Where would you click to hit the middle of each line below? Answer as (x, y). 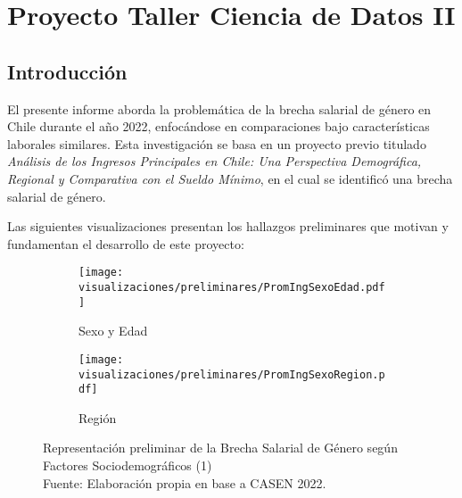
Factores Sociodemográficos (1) (128, 465)
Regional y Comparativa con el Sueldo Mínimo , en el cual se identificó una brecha (230, 178)
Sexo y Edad (113, 331)
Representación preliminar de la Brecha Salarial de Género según (220, 448)
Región (98, 417)
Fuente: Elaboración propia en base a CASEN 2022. (185, 482)
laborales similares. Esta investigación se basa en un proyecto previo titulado (217, 143)
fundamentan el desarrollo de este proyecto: (126, 243)
